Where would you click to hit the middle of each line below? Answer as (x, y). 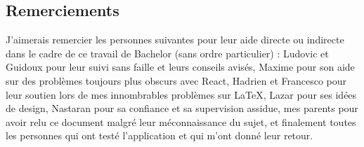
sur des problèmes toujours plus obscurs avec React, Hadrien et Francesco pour (176, 80)
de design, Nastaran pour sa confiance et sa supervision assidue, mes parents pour (182, 108)
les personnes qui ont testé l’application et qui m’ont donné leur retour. (160, 135)
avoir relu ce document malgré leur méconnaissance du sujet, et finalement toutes (181, 121)
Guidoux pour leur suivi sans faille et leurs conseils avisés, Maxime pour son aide (180, 67)
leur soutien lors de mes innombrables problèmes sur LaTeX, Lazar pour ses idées (181, 94)
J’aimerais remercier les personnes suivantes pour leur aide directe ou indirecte (175, 40)
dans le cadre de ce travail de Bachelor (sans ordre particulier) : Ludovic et (167, 53)
